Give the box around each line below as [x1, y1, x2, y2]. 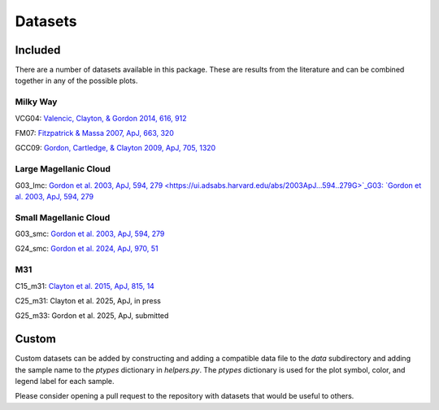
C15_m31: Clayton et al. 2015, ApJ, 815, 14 [15, 281, 154, 290]
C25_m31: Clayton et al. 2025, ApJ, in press [15, 295, 162, 305]
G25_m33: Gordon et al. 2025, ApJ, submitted [15, 311, 169, 321]
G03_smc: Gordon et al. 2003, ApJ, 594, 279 [15, 229, 165, 239]
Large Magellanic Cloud [15, 164, 111, 175]
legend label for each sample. [15, 377, 115, 386]
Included [15, 43, 61, 57]
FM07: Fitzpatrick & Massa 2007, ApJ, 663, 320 [15, 128, 174, 137]
